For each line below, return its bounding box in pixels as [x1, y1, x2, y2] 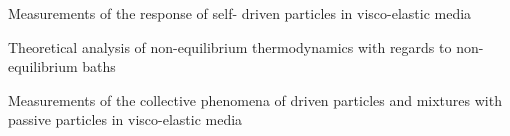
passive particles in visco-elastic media [8, 109, 243, 130]
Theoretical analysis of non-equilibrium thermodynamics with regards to [8, 36, 452, 57]
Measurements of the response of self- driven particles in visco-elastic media [8, 3, 472, 23]
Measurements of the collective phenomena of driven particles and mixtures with [8, 89, 502, 110]
